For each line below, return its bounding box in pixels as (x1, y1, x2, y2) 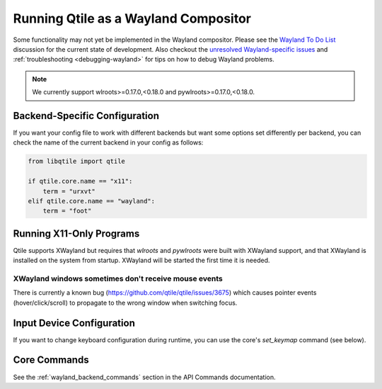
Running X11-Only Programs (13, 227, 140, 239)
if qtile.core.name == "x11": (28, 177, 133, 186)
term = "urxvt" (42, 187, 95, 195)
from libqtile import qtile (28, 157, 125, 166)
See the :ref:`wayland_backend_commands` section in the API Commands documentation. (13, 373, 276, 381)
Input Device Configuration (13, 317, 136, 329)
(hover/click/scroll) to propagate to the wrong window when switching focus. (13, 298, 238, 307)
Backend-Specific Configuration (13, 110, 159, 122)
